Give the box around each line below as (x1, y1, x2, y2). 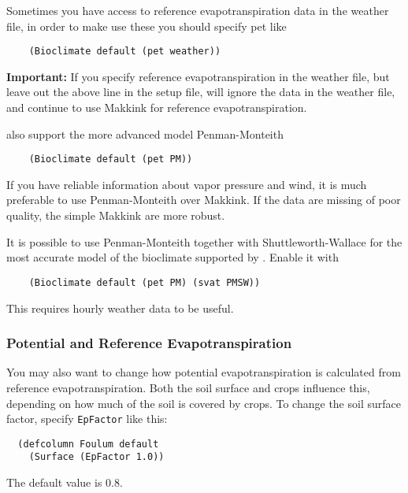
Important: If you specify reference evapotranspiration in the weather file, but (6, 68, 390, 84)
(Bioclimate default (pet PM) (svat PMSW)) (28, 276, 261, 288)
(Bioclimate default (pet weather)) (28, 46, 221, 57)
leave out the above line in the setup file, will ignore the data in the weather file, (6, 83, 395, 100)
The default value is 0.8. (6, 474, 123, 491)
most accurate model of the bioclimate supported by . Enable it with (6, 249, 339, 265)
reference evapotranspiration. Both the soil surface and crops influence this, (6, 379, 370, 395)
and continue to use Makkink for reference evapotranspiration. (6, 99, 307, 116)
